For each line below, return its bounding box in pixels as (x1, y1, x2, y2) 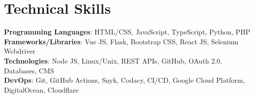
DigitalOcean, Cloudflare (4, 84, 79, 95)
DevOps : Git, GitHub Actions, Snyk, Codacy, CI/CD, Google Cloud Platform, (4, 75, 245, 85)
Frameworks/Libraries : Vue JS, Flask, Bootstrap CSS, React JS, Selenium (4, 36, 239, 46)
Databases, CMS (4, 65, 54, 75)
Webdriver (4, 46, 36, 56)
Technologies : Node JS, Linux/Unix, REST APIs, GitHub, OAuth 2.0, (4, 55, 222, 65)
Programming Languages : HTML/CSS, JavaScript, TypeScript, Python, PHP (4, 27, 251, 37)
